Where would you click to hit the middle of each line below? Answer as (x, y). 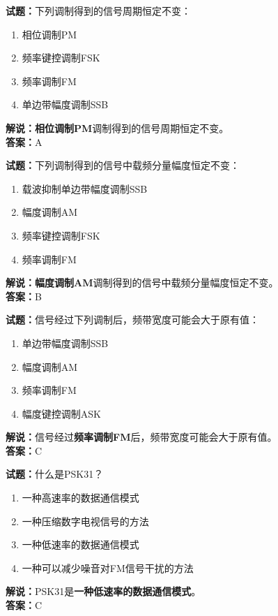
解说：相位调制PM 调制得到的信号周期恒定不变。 (117, 127)
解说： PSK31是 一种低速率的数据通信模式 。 (103, 591)
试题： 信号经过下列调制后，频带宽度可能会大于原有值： (132, 320)
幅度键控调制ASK (61, 413)
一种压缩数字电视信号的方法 (85, 521)
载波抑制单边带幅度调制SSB (85, 188)
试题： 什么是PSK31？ (55, 474)
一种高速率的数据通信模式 (80, 498)
